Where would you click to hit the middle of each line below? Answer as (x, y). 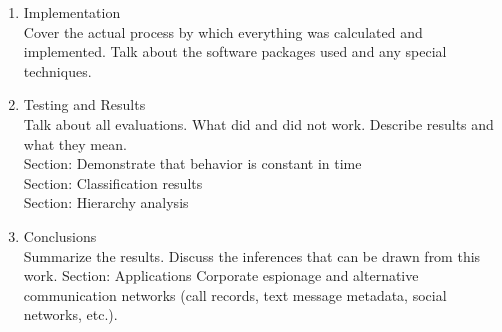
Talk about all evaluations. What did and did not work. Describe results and (258, 123)
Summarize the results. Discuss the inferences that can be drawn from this (252, 255)
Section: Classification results (113, 182)
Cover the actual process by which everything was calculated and (223, 31)
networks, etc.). (70, 314)
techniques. (57, 70)
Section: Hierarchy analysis (106, 202)
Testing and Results (84, 104)
